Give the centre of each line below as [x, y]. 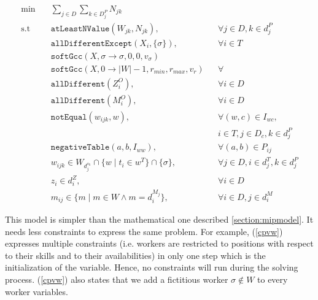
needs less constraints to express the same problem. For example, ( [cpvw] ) [144, 231]
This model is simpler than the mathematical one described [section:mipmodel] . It [159, 219]
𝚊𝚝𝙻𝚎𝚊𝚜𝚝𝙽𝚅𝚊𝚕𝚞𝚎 [80, 29]
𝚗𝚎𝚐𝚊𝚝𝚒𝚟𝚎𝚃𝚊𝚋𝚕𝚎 [80, 148]
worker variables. [37, 291]
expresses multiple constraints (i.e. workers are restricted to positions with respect [159, 243]
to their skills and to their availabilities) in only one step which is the [135, 255]
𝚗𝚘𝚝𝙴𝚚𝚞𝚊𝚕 [69, 117]
